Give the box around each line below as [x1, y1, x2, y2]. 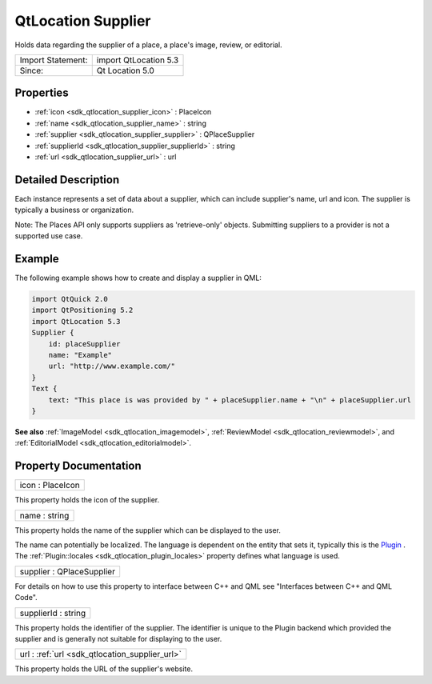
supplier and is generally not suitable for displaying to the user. [14, 634, 222, 643]
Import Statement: [19, 54, 88, 66]
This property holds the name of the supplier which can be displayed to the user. [14, 525, 282, 535]
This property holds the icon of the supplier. [14, 495, 160, 505]
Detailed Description [14, 173, 120, 186]
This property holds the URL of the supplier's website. [14, 664, 194, 674]
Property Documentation [14, 459, 142, 473]
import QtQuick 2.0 [31, 294, 108, 303]
